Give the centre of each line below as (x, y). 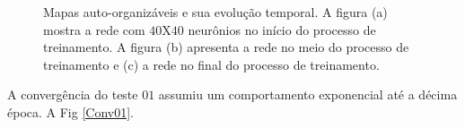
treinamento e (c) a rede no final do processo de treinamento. (211, 64)
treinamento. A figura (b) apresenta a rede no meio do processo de (226, 47)
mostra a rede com (94, 29)
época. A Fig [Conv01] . (71, 111)
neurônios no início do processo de (282, 29)
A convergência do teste (73, 94)
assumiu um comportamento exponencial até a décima (308, 94)
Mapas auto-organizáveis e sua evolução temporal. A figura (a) (215, 12)
